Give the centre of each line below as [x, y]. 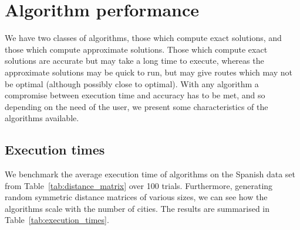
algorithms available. [42, 118]
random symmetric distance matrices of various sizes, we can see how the [136, 197]
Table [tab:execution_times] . [57, 220]
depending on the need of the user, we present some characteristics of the [136, 106]
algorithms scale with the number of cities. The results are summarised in [137, 208]
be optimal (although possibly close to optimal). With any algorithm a [132, 83]
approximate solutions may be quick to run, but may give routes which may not [149, 72]
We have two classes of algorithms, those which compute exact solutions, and [143, 38]
